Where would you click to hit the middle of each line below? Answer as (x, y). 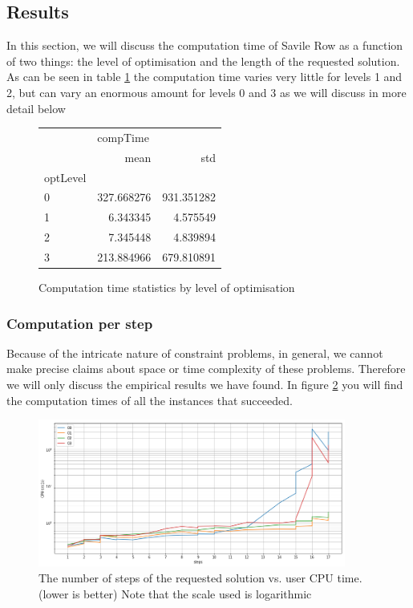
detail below (36, 108)
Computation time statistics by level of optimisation (167, 288)
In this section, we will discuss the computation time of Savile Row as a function (205, 45)
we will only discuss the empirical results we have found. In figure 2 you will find (205, 385)
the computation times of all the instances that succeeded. (150, 400)
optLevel (65, 177)
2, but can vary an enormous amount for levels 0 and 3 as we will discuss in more (206, 92)
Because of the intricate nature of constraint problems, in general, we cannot (195, 353)
